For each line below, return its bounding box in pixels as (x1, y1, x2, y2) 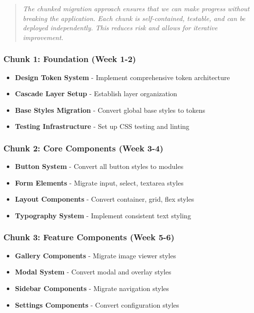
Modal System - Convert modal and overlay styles (15, 267, 171, 277)
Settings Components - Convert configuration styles (15, 299, 179, 310)
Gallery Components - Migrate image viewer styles (15, 250, 176, 260)
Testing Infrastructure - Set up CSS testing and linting (15, 121, 190, 131)
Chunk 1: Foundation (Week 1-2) (3, 53, 136, 65)
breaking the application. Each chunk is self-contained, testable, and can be (22, 13, 246, 23)
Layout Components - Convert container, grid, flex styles (15, 194, 194, 204)
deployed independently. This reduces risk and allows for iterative (22, 22, 218, 33)
